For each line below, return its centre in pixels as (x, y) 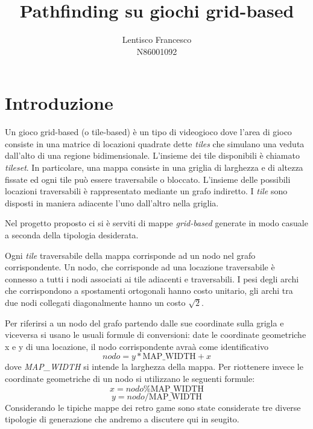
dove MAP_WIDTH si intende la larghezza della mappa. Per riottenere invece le (154, 367)
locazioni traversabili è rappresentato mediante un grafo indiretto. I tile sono (146, 191)
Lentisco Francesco (157, 40)
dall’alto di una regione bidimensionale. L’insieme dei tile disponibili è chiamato (152, 155)
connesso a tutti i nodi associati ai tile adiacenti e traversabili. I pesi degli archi (152, 278)
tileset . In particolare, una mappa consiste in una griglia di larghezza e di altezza (154, 167)
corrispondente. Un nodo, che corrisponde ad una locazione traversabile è (140, 267)
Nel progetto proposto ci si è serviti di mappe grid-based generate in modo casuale (156, 223)
